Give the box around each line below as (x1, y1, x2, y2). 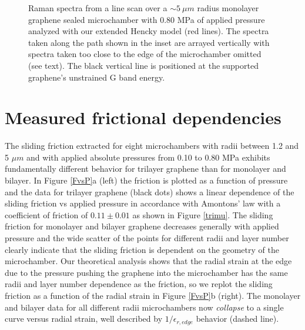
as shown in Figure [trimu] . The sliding (132, 208, 273, 221)
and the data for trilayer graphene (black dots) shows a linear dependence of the (5, 185, 294, 198)
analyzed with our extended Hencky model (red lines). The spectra (28, 25, 269, 37)
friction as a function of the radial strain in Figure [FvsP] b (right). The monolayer (5, 289, 301, 301)
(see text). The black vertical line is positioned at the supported (28, 59, 259, 71)
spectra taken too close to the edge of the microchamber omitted (28, 48, 262, 60)
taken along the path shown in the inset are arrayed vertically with (28, 36, 270, 48)
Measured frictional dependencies (5, 105, 281, 129)
